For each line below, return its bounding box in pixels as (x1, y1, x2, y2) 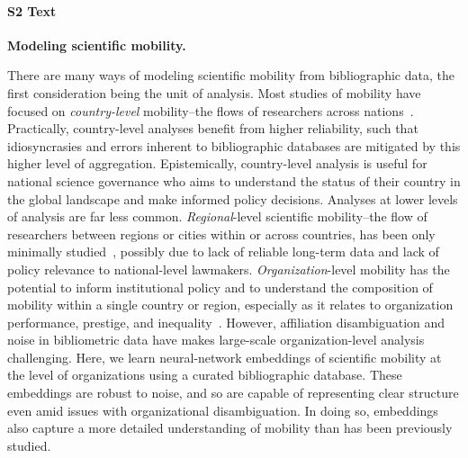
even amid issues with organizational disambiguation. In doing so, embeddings (7, 400, 438, 419)
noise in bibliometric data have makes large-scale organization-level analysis (7, 330, 425, 349)
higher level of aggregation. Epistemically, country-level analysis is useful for (7, 154, 427, 173)
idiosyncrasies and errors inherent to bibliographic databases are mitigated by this (7, 136, 461, 155)
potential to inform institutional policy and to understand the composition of (7, 277, 433, 296)
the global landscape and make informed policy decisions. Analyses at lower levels (7, 189, 458, 208)
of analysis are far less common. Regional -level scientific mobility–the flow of (7, 207, 427, 226)
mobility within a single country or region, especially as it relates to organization (7, 295, 454, 314)
